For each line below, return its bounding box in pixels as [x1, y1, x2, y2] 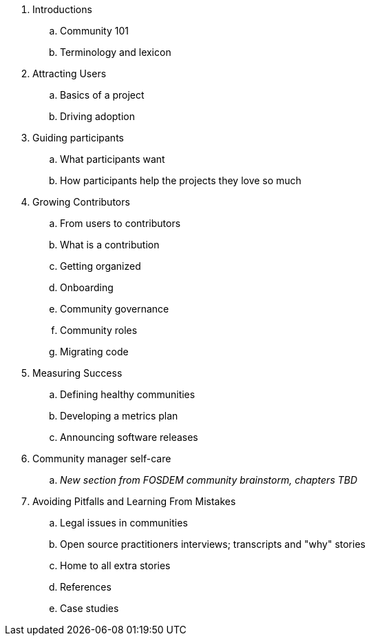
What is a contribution [60, 239, 160, 250]
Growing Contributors [32, 196, 130, 208]
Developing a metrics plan [60, 410, 178, 422]
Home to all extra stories [60, 560, 171, 571]
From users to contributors [60, 217, 181, 229]
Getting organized [60, 260, 141, 272]
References [60, 581, 112, 593]
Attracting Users [32, 68, 107, 79]
